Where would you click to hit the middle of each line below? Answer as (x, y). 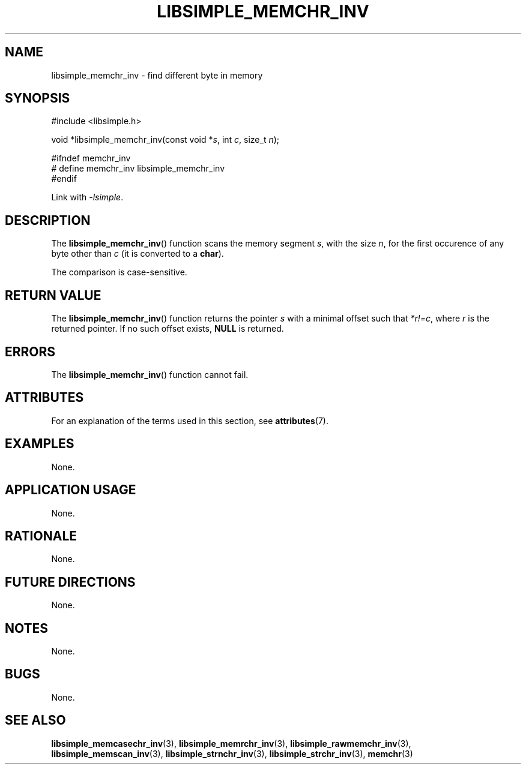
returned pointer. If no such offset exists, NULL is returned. (168, 329)
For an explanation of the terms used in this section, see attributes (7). (190, 420)
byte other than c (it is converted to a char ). (138, 254)
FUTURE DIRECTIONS (70, 582)
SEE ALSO (35, 720)
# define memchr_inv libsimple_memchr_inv (138, 169)
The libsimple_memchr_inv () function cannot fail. (150, 374)
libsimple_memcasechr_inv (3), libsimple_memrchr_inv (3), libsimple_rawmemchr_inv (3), (231, 743)
